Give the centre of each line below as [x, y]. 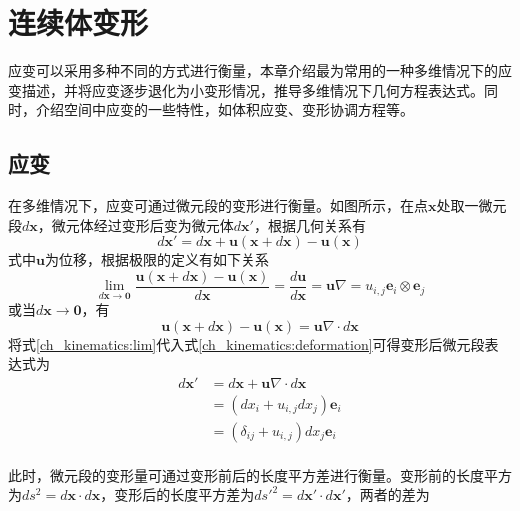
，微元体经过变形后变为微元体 [135, 224]
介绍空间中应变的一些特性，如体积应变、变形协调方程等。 [224, 109]
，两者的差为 [387, 494]
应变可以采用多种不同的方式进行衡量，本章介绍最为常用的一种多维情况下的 [253, 70]
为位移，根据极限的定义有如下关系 [156, 259]
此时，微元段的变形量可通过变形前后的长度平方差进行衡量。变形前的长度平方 [260, 474]
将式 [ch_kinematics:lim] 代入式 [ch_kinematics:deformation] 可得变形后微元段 [246, 343]
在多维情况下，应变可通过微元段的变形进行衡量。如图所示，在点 [218, 205]
